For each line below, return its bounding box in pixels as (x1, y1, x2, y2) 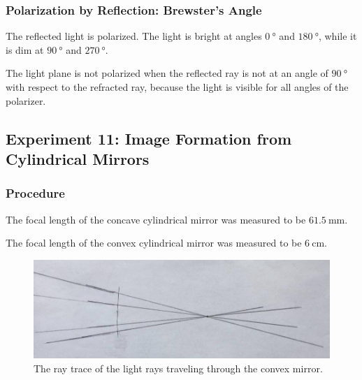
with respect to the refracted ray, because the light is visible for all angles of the (6, 80, 349, 94)
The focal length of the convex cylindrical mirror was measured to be (6, 235, 302, 250)
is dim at (6, 42, 44, 57)
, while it (318, 29, 357, 43)
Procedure (6, 184, 65, 202)
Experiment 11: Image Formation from (6, 127, 292, 149)
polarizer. (6, 93, 46, 108)
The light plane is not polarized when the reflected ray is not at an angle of (6, 66, 328, 80)
